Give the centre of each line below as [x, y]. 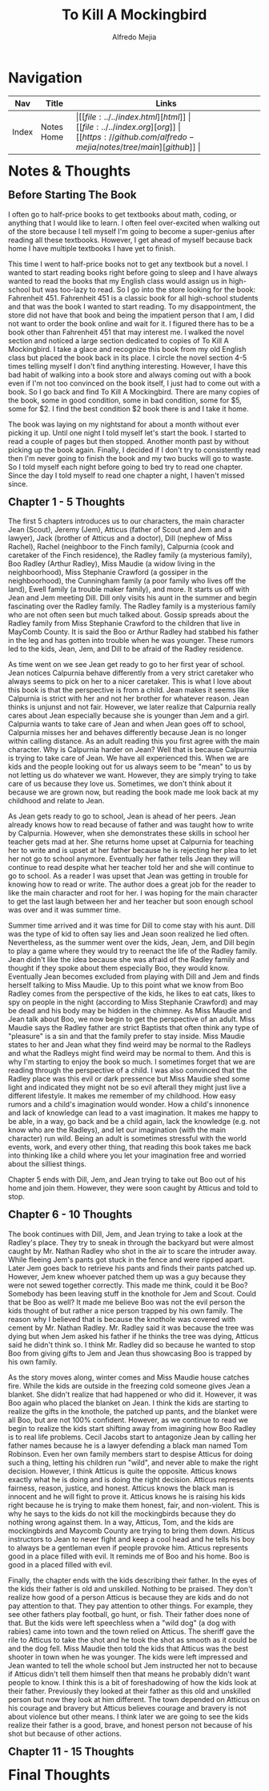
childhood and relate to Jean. [56, 801]
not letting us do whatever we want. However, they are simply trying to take [132, 775]
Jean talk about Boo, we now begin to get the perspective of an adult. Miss [132, 1019]
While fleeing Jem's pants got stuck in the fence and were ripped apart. [126, 1259]
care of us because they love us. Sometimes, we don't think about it [120, 784]
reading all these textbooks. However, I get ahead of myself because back [130, 240]
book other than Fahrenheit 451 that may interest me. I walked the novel [126, 332]
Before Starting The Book [72, 195]
